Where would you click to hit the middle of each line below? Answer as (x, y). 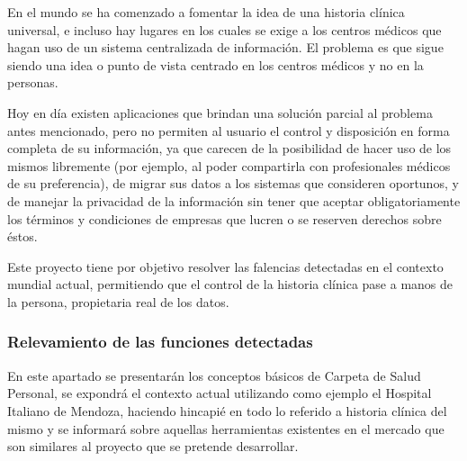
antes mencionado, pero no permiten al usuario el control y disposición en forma (229, 130)
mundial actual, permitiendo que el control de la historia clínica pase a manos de (230, 284)
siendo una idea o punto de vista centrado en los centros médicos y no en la (216, 64)
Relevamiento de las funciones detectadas (160, 342)
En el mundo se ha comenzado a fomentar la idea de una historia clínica (206, 12)
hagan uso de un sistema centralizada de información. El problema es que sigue (225, 47)
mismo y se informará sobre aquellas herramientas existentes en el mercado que (226, 428)
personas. (33, 82)
